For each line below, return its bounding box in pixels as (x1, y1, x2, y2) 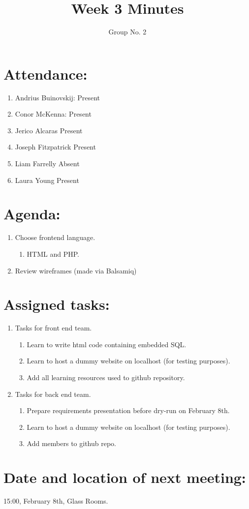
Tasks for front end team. (15, 323, 92, 333)
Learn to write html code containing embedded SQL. (27, 339, 187, 349)
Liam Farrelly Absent (15, 158, 80, 169)
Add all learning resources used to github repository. (27, 372, 185, 383)
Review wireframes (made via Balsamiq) (15, 265, 137, 275)
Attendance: (3, 63, 88, 84)
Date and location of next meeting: (3, 467, 246, 487)
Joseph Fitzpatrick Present (15, 142, 96, 152)
